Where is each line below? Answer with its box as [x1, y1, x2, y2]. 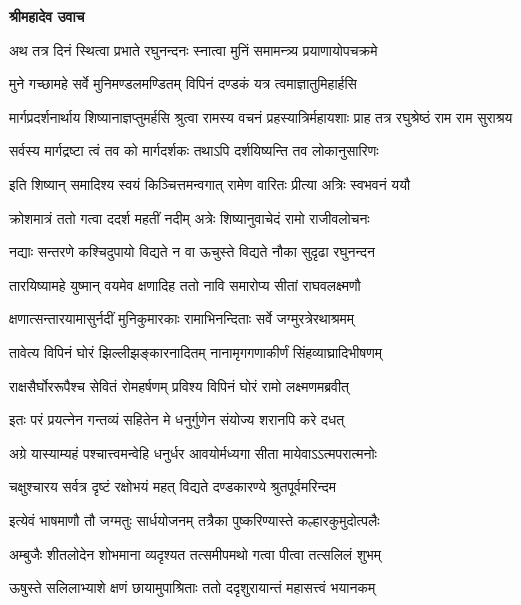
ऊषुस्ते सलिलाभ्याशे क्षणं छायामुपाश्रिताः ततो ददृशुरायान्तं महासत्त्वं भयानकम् [9, 577, 376, 598]
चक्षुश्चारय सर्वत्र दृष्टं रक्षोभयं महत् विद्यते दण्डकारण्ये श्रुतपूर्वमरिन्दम [9, 476, 337, 497]
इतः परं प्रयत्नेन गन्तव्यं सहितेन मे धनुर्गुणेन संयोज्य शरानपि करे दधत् [9, 409, 345, 430]
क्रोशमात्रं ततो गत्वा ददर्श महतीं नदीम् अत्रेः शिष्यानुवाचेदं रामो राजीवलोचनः [9, 207, 370, 228]
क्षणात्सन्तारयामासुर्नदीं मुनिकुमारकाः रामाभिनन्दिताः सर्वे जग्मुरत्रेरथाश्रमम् [9, 308, 355, 329]
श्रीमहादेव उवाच [9, 6, 85, 26]
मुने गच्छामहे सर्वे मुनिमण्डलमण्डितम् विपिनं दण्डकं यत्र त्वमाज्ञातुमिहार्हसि [9, 73, 357, 94]
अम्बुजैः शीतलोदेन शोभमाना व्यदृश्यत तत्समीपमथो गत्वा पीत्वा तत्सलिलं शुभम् [9, 543, 381, 564]
